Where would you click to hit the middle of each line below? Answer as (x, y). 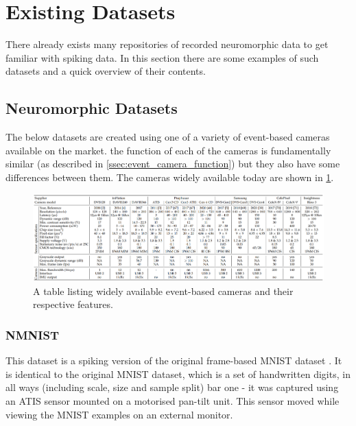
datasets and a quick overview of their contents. (106, 71)
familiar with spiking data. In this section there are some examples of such (162, 57)
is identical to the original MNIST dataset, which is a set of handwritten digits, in (178, 374)
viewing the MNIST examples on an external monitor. (119, 414)
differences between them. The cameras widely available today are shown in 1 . (170, 177)
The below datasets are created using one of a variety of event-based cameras (168, 137)
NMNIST (32, 334)
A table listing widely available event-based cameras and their (163, 291)
